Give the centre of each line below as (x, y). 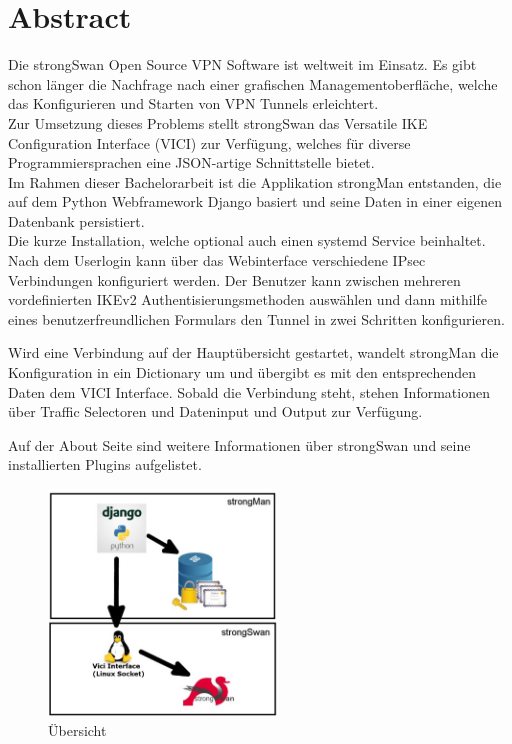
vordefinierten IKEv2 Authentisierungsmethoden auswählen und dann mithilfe (247, 299)
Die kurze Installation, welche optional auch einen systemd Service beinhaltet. (247, 240)
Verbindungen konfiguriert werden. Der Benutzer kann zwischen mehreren (234, 279)
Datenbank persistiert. (76, 220)
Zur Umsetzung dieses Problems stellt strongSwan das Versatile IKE (218, 122)
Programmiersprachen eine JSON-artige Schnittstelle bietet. (191, 162)
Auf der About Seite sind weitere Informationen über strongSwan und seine (239, 444)
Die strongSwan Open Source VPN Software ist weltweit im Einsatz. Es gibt (242, 64)
